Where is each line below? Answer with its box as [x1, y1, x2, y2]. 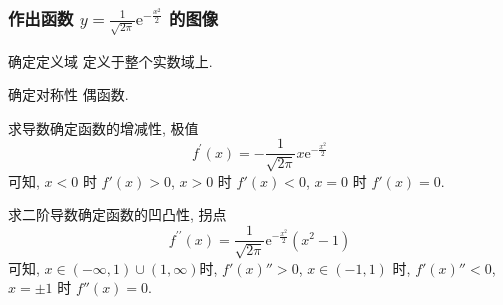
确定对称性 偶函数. [8, 84, 129, 105]
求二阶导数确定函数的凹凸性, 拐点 [8, 204, 227, 225]
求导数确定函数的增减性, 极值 [8, 117, 199, 138]
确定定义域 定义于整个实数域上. [8, 50, 213, 71]
